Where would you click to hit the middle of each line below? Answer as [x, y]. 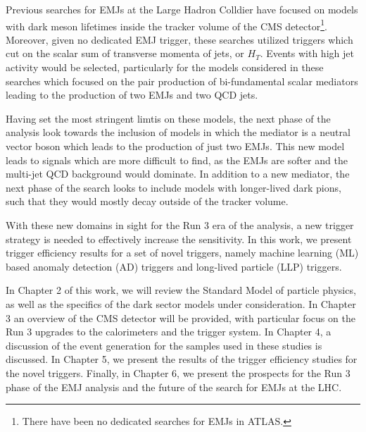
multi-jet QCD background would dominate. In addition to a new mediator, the [178, 174]
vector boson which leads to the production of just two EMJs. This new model [175, 146]
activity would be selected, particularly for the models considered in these [165, 67]
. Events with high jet [307, 53]
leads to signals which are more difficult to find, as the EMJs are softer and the [177, 160]
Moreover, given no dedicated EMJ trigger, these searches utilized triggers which [179, 39]
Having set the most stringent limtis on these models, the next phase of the [168, 118]
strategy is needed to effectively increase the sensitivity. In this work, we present [179, 239]
